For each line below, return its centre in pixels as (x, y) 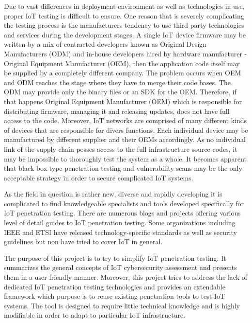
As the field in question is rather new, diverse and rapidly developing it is (113, 194)
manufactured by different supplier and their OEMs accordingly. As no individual (125, 139)
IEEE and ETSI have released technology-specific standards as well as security (120, 232)
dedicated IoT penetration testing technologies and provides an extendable (115, 286)
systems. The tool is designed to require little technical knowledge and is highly (122, 305)
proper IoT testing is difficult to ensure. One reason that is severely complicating (124, 15)
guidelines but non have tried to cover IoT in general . (83, 242)
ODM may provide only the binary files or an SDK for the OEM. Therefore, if (120, 92)
